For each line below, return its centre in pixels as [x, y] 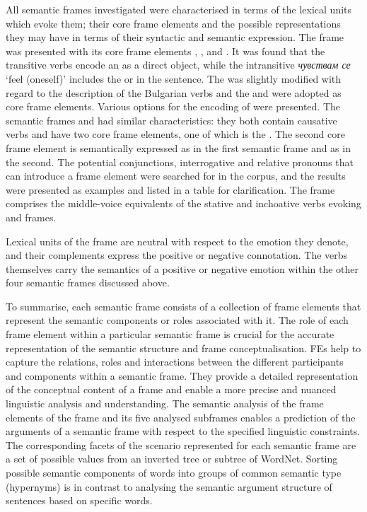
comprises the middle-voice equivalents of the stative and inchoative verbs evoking [183, 203]
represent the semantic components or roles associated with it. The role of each [177, 320]
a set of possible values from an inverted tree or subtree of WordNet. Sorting [172, 459]
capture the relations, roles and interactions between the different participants [175, 362]
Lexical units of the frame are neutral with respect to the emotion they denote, [177, 241]
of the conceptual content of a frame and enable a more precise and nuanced [171, 389]
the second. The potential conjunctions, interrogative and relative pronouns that [180, 162]
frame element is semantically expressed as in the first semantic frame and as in [178, 147]
